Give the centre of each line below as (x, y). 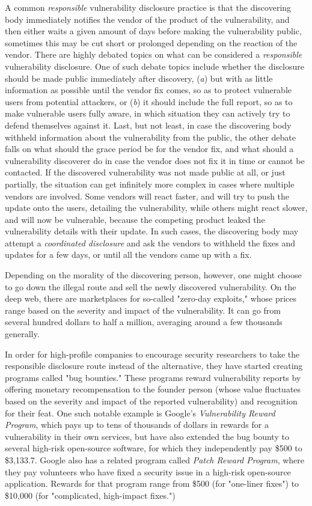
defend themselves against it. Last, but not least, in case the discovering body (148, 125)
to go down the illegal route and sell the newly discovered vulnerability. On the (151, 286)
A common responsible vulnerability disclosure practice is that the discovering (148, 7)
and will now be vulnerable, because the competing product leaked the (135, 219)
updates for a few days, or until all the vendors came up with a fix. (128, 255)
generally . (22, 334)
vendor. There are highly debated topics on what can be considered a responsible (154, 54)
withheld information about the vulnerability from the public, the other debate (151, 137)
